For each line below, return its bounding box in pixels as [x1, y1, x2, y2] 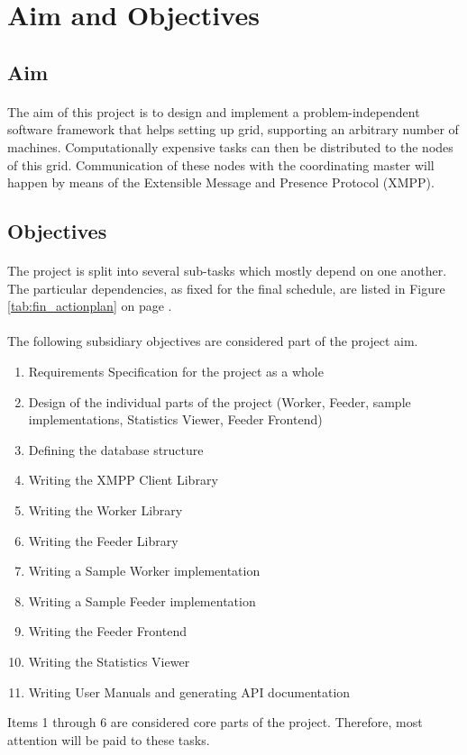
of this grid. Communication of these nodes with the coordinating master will [7, 155, 435, 174]
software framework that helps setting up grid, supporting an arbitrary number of [7, 120, 459, 139]
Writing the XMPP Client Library [28, 470, 218, 489]
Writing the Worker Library [28, 501, 183, 520]
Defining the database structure [28, 440, 204, 459]
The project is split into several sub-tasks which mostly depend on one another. [7, 261, 447, 280]
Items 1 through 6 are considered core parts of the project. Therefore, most [7, 713, 423, 732]
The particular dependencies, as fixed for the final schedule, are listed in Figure [7, 278, 445, 297]
